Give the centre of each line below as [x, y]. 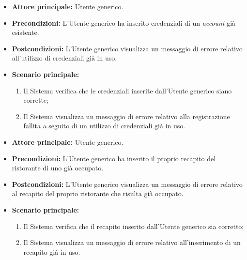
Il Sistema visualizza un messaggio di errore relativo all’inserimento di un [132, 242]
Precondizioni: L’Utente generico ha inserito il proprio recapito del [114, 158]
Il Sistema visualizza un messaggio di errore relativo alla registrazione [127, 116]
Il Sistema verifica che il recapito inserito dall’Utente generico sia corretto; [134, 226]
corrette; [36, 100]
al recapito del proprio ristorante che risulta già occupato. [98, 193]
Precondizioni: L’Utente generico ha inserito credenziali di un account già [124, 23]
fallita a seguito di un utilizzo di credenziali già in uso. [104, 126]
